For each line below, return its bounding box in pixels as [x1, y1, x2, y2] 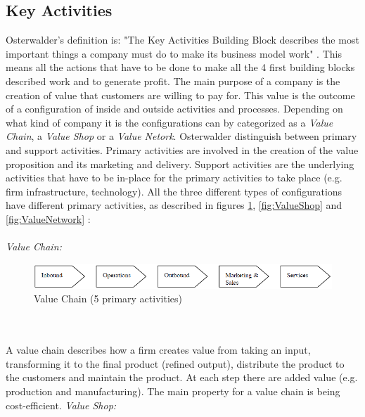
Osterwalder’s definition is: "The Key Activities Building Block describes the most [6, 32, 359, 47]
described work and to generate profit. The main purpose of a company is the [6, 73, 340, 88]
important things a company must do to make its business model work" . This [6, 46, 342, 60]
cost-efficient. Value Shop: [6, 397, 117, 412]
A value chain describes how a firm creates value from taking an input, [6, 342, 311, 357]
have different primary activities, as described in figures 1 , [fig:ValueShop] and [6, 198, 342, 212]
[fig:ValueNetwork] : [6, 211, 91, 226]
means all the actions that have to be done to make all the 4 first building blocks [6, 60, 355, 75]
